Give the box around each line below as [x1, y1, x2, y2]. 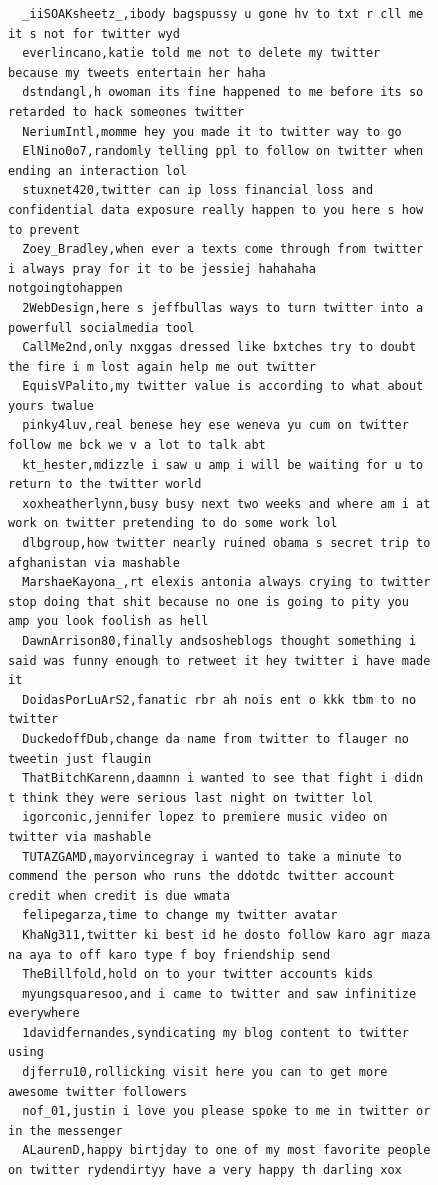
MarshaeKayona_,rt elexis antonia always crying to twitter [22, 575, 431, 590]
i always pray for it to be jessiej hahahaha [8, 261, 316, 276]
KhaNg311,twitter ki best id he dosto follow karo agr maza [22, 927, 431, 942]
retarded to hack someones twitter [8, 104, 245, 119]
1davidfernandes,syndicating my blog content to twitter [22, 1025, 409, 1040]
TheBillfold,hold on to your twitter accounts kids [22, 967, 374, 982]
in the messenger [8, 1123, 123, 1138]
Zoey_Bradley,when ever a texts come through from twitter [22, 242, 424, 257]
